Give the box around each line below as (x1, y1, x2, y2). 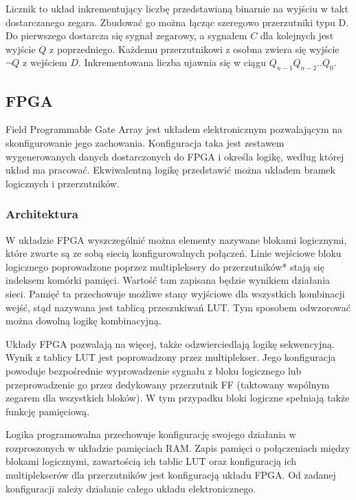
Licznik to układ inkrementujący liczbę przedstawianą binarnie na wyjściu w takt (5, 1, 348, 15)
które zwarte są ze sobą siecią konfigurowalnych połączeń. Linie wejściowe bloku (5, 246, 342, 260)
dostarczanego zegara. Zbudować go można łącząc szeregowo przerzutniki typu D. (5, 14, 349, 29)
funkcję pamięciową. (5, 404, 90, 418)
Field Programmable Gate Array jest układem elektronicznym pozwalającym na (5, 122, 343, 136)
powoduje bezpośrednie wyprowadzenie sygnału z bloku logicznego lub (5, 363, 302, 377)
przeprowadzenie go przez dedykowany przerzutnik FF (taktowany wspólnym (5, 377, 330, 391)
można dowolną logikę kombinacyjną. (5, 313, 162, 328)
